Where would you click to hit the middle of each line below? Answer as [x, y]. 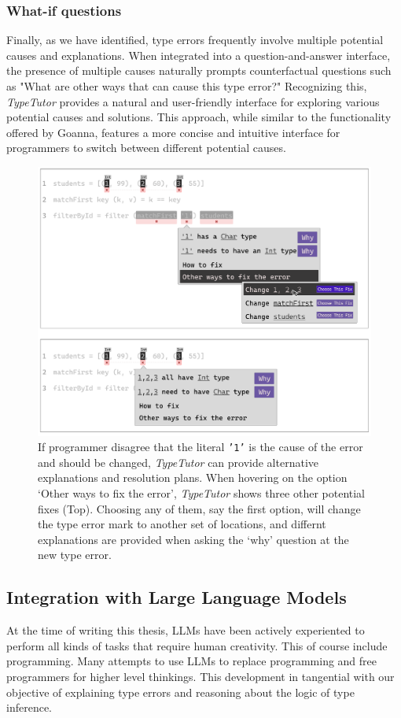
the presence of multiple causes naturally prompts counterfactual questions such [199, 70]
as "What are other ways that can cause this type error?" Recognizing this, [187, 86]
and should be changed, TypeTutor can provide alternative [178, 462]
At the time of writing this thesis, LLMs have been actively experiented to [186, 630]
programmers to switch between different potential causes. [146, 148]
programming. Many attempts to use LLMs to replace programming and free [192, 661]
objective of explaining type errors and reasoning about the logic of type [180, 692]
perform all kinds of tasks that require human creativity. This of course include [197, 645]
